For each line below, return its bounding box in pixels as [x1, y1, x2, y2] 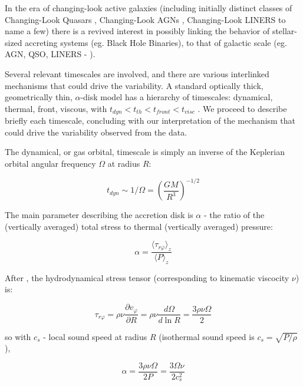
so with [5, 330, 31, 342]
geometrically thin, [5, 91, 73, 103]
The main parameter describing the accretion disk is [5, 209, 193, 221]
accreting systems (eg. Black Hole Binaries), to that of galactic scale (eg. [25, 36, 287, 48]
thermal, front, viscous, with [5, 102, 107, 114]
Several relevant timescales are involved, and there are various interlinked [5, 67, 269, 80]
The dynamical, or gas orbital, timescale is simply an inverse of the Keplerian [5, 146, 285, 158]
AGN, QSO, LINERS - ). [5, 48, 95, 60]
